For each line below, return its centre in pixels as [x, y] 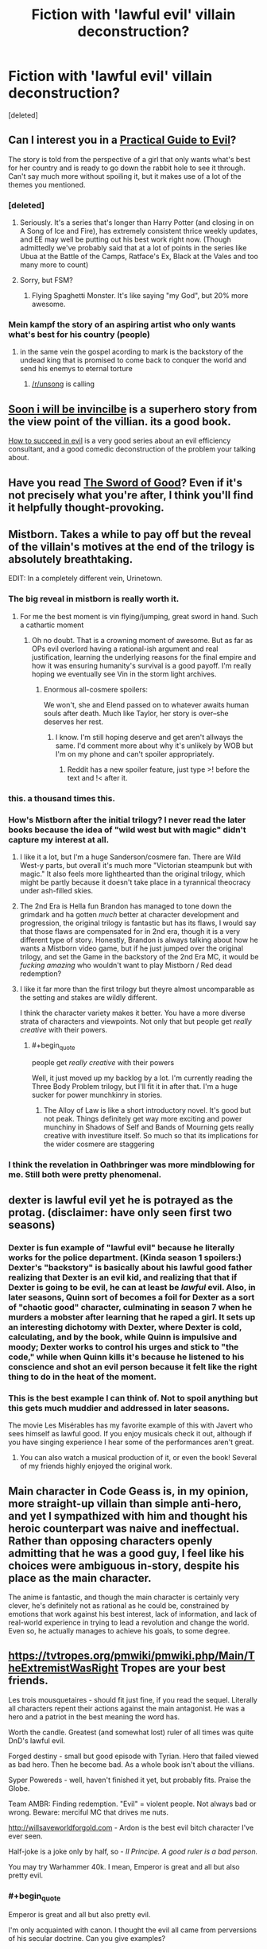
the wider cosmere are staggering [99, 1144]
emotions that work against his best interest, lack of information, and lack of [133, 1614]
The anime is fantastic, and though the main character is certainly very [124, 1597]
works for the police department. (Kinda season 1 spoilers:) [125, 1257]
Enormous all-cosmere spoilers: [96, 689]
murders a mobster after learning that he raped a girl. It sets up [132, 1317]
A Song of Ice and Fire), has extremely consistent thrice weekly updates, [139, 231]
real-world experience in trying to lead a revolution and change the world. [129, 1622]
